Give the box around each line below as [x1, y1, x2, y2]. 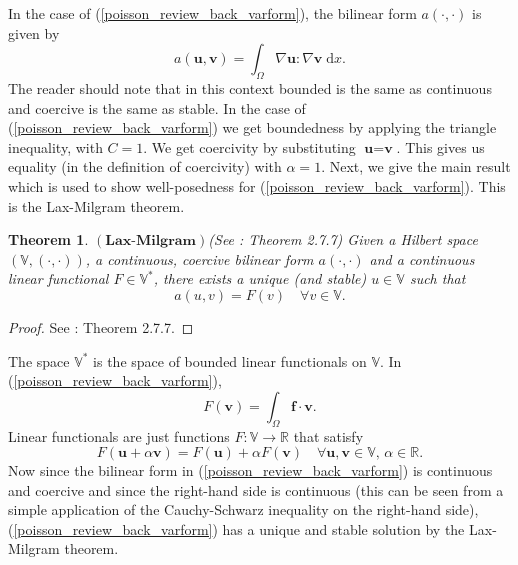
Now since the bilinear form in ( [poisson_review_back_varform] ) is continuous [8, 460, 493, 481]
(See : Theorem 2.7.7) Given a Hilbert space [208, 229, 478, 250]
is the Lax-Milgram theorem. [8, 195, 185, 216]
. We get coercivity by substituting [143, 136, 356, 157]
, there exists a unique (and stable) [153, 268, 367, 289]
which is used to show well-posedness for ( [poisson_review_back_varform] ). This [8, 175, 506, 196]
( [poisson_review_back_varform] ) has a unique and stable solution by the [8, 518, 465, 539]
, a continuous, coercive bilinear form [85, 248, 314, 269]
